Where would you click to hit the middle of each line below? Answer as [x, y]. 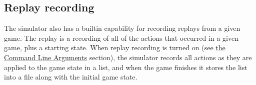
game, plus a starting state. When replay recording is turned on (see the [115, 47]
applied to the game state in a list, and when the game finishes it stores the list [126, 67]
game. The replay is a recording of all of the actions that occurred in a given [121, 38]
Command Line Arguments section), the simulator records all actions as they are [128, 57]
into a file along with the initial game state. [71, 77]
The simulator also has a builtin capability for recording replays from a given [122, 28]
